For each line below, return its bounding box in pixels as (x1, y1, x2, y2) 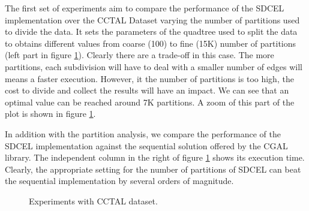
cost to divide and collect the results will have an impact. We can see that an (5, 84, 289, 97)
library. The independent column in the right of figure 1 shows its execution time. (5, 151, 305, 164)
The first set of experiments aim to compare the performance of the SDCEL (5, 2, 284, 14)
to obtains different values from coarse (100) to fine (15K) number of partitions (5, 37, 296, 49)
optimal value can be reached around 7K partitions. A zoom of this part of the (5, 95, 295, 108)
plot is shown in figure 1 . (5, 107, 96, 120)
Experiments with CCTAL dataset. (29, 194, 158, 207)
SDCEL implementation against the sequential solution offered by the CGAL (5, 139, 288, 152)
